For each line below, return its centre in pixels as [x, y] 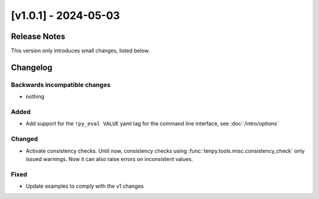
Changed [25, 139]
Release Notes [38, 36]
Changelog [32, 67]
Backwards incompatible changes [61, 85]
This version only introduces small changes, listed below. [80, 51]
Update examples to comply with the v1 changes [85, 186]
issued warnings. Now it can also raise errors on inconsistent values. [109, 159]
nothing [35, 97]
